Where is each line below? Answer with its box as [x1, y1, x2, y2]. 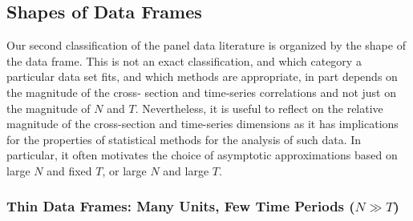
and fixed [47, 162, 92, 179]
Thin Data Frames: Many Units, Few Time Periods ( [6, 196, 355, 216]
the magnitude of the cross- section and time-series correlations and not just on [6, 83, 396, 100]
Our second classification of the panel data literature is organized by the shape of [6, 37, 406, 54]
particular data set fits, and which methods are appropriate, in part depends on [6, 68, 398, 85]
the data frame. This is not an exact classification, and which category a [6, 52, 362, 69]
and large [163, 162, 209, 179]
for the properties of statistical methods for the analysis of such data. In [6, 131, 362, 147]
